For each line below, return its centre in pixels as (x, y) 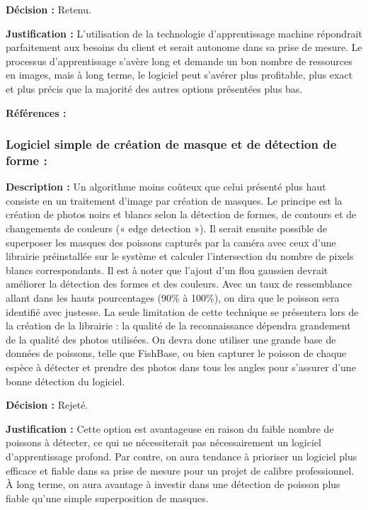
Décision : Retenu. (48, 9)
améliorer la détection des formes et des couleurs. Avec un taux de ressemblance (179, 284)
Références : (36, 112)
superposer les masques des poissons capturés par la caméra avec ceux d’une (171, 242)
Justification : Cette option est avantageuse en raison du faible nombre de (170, 428)
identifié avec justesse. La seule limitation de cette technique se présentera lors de (182, 311)
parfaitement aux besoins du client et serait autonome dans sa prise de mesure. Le (184, 47)
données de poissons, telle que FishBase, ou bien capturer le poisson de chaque (176, 353)
